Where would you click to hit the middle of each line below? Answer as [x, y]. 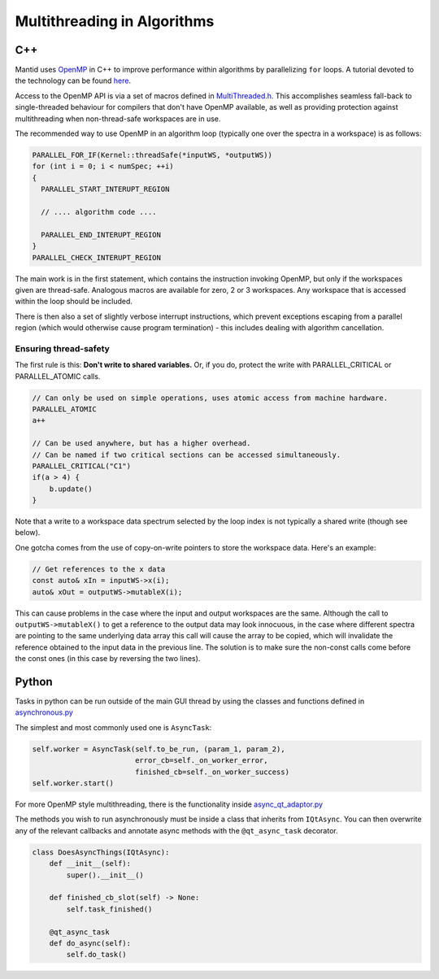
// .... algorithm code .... [99, 212]
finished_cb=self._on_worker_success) [212, 772]
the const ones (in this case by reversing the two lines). [108, 659]
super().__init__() [105, 875]
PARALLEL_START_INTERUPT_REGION [105, 189]
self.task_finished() [109, 909]
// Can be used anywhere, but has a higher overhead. [141, 444]
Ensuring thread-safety [62, 348]
